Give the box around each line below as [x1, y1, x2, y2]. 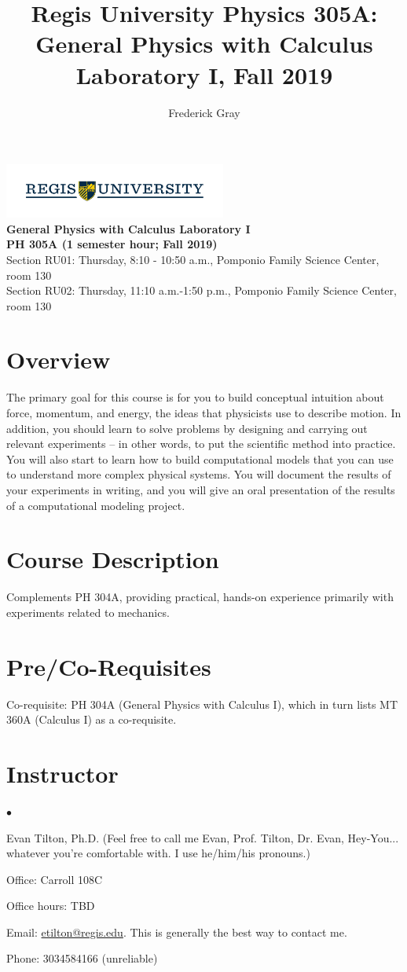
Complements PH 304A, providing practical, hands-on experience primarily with [6, 589, 394, 605]
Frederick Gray [168, 104, 240, 120]
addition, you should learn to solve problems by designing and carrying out [6, 420, 368, 436]
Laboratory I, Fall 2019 [75, 58, 333, 90]
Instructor [6, 757, 119, 789]
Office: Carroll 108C [6, 871, 103, 887]
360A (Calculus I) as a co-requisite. [6, 711, 177, 728]
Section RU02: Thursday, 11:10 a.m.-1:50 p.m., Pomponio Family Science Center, [6, 282, 397, 299]
